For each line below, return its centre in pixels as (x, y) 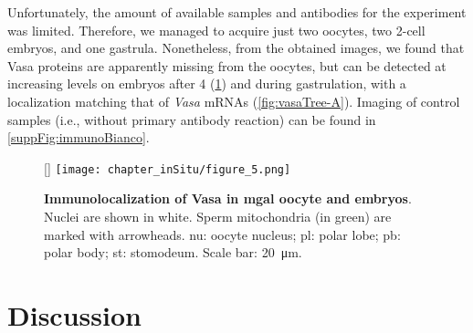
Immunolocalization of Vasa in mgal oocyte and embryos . (228, 198)
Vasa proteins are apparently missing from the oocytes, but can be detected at (227, 65)
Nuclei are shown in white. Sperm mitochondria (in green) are (218, 216)
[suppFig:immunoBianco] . (79, 137)
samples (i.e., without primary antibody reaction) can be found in (192, 119)
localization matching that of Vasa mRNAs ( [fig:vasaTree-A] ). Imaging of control (234, 101)
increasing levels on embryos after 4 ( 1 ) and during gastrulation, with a (207, 83)
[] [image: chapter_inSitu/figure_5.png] (168, 167)
